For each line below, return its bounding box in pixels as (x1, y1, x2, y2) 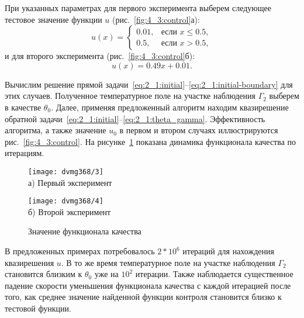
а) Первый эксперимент (28, 176, 112, 188)
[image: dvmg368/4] (28, 197, 103, 206)
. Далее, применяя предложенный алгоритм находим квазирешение (51, 101, 289, 113)
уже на (94, 268, 119, 280)
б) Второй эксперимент (28, 205, 111, 217)
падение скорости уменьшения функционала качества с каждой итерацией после (5, 279, 291, 291)
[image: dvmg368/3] (28, 167, 103, 176)
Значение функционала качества (28, 225, 141, 237)
